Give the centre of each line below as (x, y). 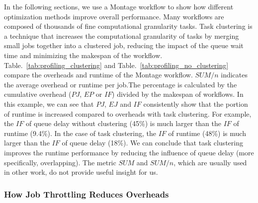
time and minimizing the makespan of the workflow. (83, 55)
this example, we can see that (49, 103)
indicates (234, 75)
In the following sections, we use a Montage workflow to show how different (119, 6)
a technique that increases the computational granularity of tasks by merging (122, 35)
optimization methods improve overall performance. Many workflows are (114, 16)
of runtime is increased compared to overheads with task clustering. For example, (128, 113)
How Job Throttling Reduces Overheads (86, 194)
